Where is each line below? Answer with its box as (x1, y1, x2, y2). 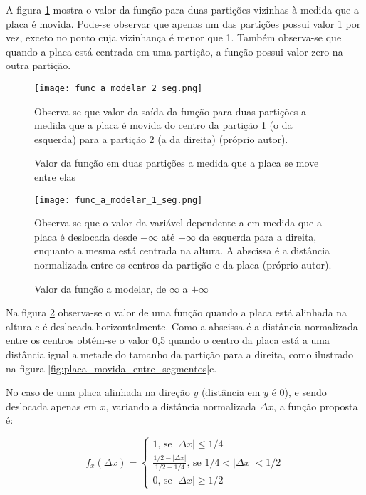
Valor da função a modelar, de (34, 281, 167, 296)
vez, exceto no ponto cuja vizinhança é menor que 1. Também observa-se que (6, 30, 342, 45)
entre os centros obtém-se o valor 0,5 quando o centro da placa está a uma (6, 333, 330, 348)
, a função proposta (273, 398, 358, 413)
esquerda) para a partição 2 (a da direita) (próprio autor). (34, 131, 288, 146)
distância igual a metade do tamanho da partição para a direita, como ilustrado (6, 347, 353, 361)
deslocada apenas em (6, 398, 97, 413)
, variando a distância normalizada (105, 398, 256, 413)
